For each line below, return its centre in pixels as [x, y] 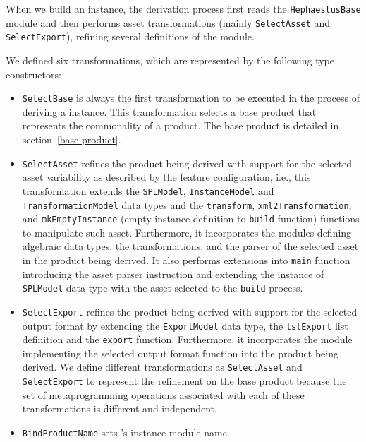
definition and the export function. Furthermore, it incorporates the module [187, 339]
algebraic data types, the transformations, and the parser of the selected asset [190, 246]
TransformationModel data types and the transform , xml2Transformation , [187, 204]
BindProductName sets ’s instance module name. [126, 432]
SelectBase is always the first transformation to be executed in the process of [191, 98]
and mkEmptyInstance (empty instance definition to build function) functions [191, 219]
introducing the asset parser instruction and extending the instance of [173, 274]
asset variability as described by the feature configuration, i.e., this [166, 177]
